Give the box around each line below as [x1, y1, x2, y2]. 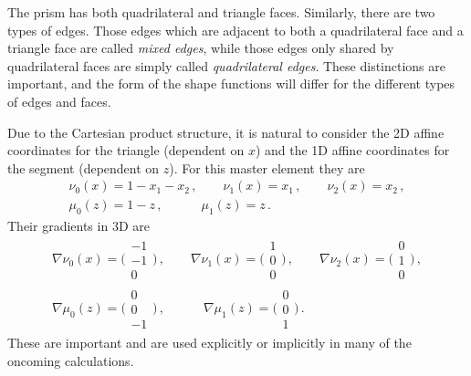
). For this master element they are [169, 158, 365, 177]
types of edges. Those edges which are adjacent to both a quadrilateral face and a [7, 20, 464, 39]
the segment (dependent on [7, 158, 160, 177]
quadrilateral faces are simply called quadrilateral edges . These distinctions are [7, 56, 445, 75]
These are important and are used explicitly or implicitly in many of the [7, 333, 412, 352]
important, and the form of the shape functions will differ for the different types [7, 74, 455, 93]
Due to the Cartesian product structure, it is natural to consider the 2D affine [7, 122, 445, 141]
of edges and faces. [7, 91, 111, 110]
